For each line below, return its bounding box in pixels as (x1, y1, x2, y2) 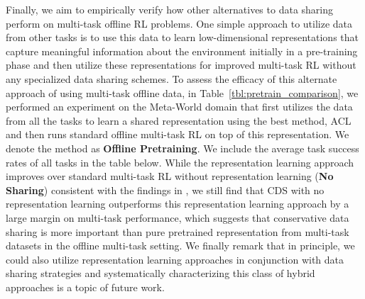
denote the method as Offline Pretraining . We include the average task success (6, 140, 359, 155)
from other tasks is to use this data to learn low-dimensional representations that (6, 30, 359, 45)
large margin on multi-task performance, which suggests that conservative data (6, 210, 349, 225)
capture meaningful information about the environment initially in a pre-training (6, 43, 358, 58)
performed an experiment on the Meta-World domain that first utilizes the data (6, 99, 353, 114)
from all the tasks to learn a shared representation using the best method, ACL (6, 113, 352, 128)
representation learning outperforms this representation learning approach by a (6, 196, 349, 211)
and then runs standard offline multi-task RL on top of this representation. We (6, 127, 349, 142)
